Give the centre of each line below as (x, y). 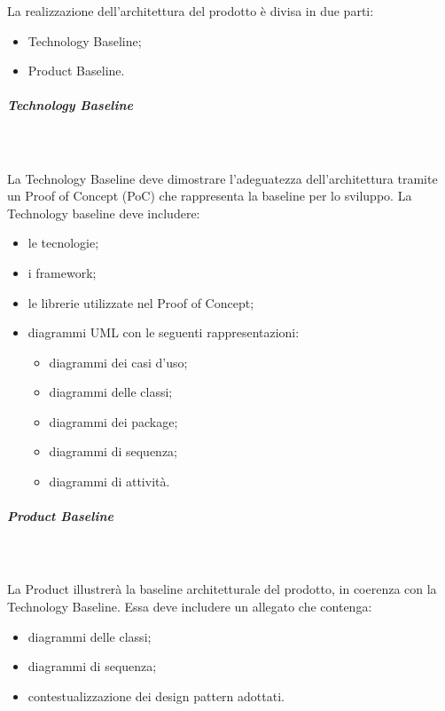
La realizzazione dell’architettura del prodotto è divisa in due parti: (191, 11)
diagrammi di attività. (109, 482)
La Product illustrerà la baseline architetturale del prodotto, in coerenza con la (222, 589)
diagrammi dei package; (113, 421)
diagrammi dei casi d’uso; (118, 362)
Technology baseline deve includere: (104, 213)
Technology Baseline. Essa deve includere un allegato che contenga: (190, 606)
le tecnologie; (63, 243)
